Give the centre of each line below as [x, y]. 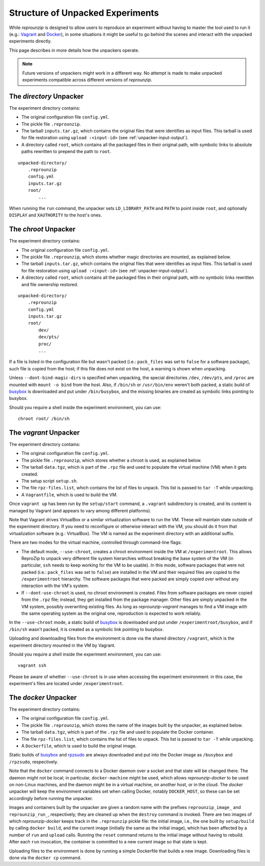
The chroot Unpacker [42, 229]
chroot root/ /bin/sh [44, 419]
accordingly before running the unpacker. [51, 798]
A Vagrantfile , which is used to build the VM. [69, 495]
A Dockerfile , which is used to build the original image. [79, 746]
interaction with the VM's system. [55, 586]
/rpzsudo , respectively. [34, 762]
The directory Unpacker [46, 96]
